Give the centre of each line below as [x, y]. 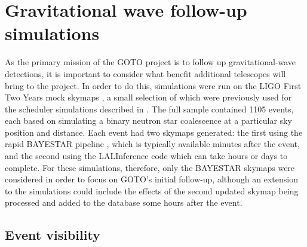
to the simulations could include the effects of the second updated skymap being [152, 190]
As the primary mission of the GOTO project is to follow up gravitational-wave [151, 62]
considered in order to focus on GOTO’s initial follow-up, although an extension [151, 179]
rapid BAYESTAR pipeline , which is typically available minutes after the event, [152, 144]
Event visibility [53, 235]
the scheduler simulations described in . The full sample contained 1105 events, [149, 109]
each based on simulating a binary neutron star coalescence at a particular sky [148, 121]
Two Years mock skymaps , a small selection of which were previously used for [148, 97]
